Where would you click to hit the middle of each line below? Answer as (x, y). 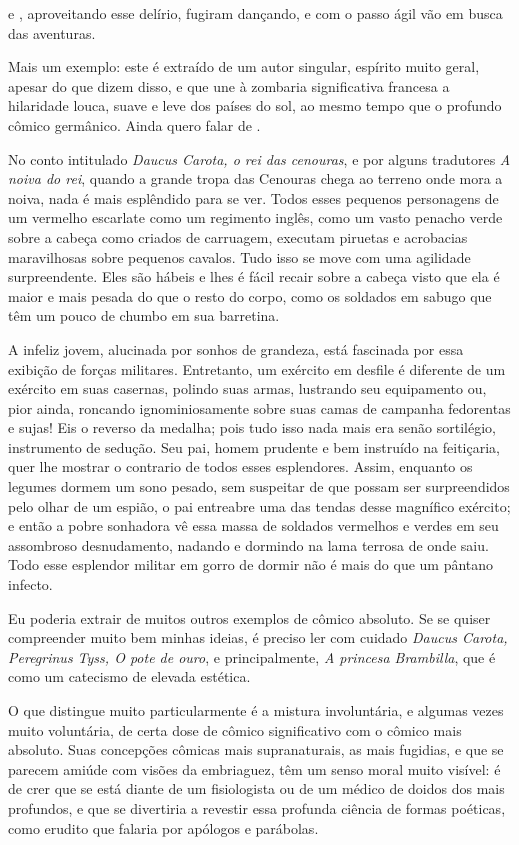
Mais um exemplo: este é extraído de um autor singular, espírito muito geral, (244, 66)
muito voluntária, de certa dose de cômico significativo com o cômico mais (235, 729)
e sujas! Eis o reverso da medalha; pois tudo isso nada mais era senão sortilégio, (252, 427)
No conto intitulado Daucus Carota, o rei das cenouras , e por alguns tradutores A (259, 158)
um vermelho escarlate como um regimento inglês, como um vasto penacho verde (255, 217)
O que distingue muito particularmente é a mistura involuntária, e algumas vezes (256, 710)
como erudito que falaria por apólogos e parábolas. (163, 827)
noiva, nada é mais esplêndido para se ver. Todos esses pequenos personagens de (253, 197)
